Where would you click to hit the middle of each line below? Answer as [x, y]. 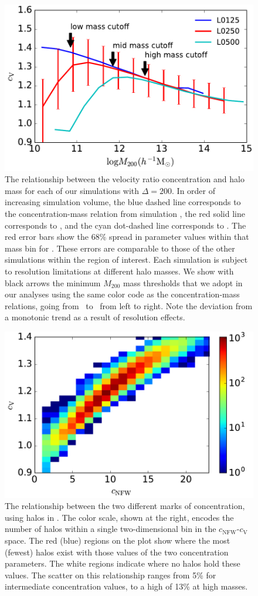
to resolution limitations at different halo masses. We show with [119, 271]
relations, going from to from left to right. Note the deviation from [129, 305]
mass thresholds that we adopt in [183, 282]
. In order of [194, 190]
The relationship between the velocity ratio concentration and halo [125, 179]
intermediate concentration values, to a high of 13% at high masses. [126, 586]
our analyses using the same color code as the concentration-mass [122, 294]
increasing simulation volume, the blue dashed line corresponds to [123, 202]
